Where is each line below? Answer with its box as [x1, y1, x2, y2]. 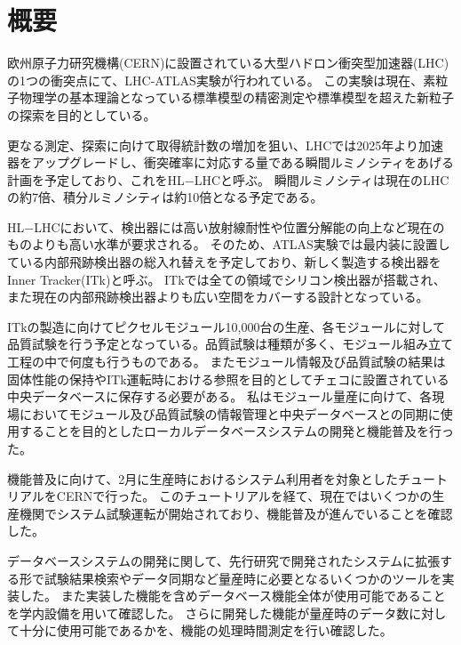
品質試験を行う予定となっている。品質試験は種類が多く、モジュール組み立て [7, 335, 453, 353]
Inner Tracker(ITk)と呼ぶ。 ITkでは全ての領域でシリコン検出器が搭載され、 [7, 270, 446, 288]
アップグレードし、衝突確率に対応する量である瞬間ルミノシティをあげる [31, 153, 455, 172]
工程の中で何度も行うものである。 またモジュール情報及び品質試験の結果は [7, 352, 446, 371]
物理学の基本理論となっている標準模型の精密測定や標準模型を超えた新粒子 [19, 88, 454, 107]
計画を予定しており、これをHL [7, 170, 185, 189]
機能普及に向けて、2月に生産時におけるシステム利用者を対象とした [7, 469, 398, 488]
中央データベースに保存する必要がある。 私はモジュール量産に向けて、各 [7, 387, 433, 406]
